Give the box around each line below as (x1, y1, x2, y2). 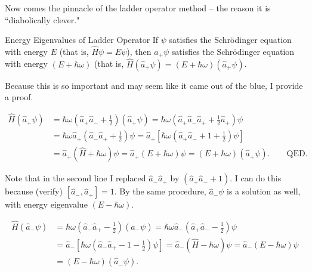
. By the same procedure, (114, 185, 206, 197)
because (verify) (5, 185, 63, 197)
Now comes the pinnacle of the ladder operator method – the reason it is (5, 2, 271, 14)
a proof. (5, 91, 33, 103)
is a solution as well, (227, 185, 301, 197)
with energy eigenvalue (5, 198, 88, 211)
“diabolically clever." (5, 13, 80, 26)
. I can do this (230, 172, 282, 184)
